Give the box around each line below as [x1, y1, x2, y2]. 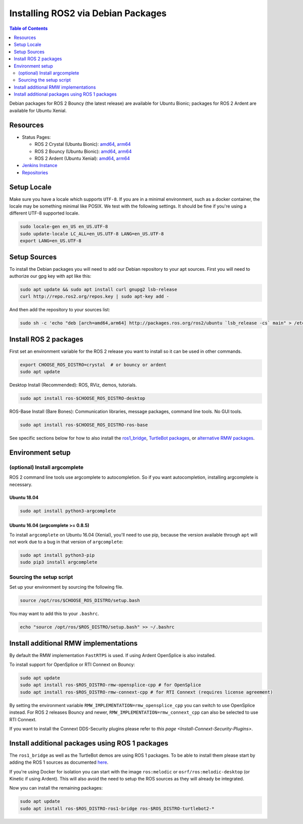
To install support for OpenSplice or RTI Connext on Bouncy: [9, 662, 135, 668]
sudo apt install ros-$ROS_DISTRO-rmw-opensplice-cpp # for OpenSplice [20, 682, 201, 688]
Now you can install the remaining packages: [9, 785, 103, 791]
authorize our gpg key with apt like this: [9, 273, 91, 279]
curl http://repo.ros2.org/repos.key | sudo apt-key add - [20, 294, 169, 300]
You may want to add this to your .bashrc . [9, 610, 99, 617]
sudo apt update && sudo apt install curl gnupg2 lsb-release [20, 286, 177, 293]
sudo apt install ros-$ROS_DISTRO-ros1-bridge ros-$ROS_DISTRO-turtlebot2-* [20, 805, 215, 811]
